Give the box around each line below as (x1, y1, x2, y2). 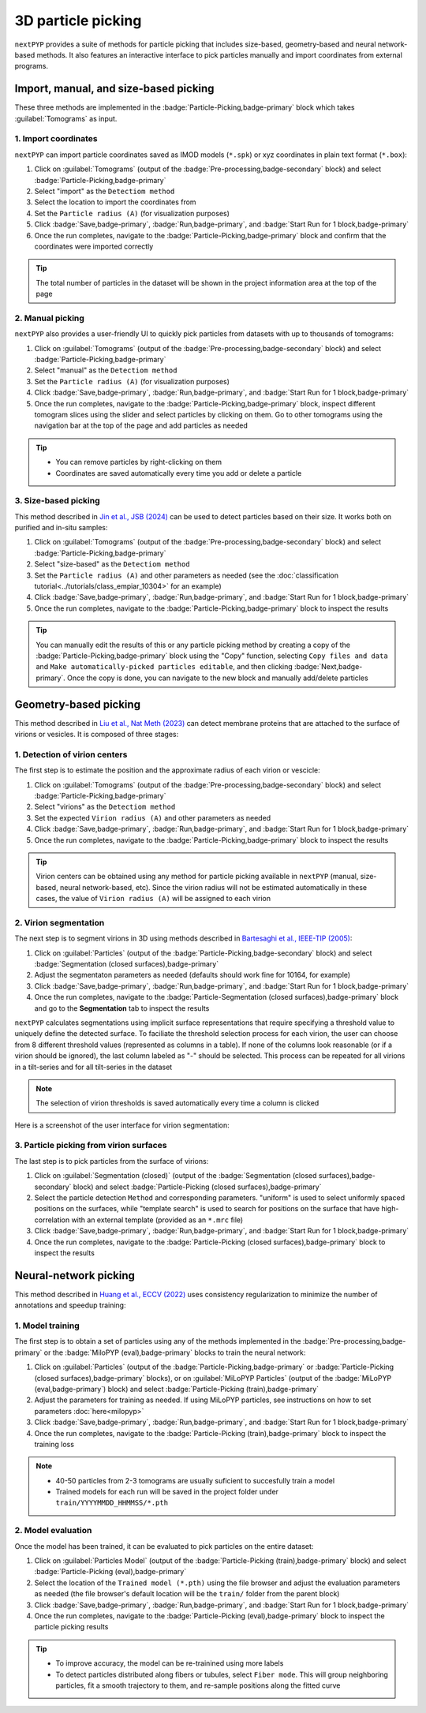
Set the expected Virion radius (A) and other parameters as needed (34, 813, 271, 822)
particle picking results (34, 1622, 109, 1632)
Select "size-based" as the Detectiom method (34, 559, 190, 569)
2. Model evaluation (14, 1525, 92, 1536)
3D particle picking (14, 12, 142, 29)
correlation (34, 1215, 70, 1225)
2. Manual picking (14, 312, 84, 324)
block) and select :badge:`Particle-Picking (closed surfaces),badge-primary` (73, 1182, 322, 1191)
